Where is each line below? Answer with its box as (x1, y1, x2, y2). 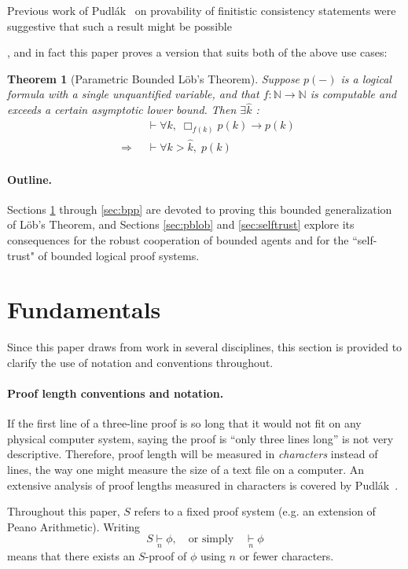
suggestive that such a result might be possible (7, 17, 232, 34)
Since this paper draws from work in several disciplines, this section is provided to (7, 339, 402, 355)
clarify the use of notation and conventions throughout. (7, 354, 274, 370)
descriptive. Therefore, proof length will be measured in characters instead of (7, 446, 378, 462)
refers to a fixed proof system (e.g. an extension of (134, 503, 376, 519)
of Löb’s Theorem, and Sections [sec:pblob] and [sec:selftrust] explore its (7, 216, 355, 233)
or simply (188, 534, 234, 545)
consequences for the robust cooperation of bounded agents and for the (7, 231, 349, 248)
